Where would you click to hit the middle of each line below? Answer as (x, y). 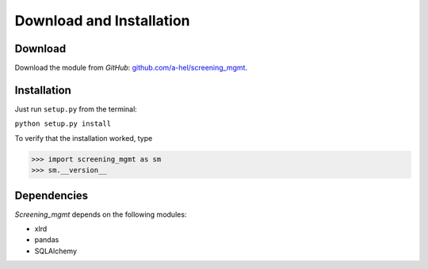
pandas (47, 240)
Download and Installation (102, 21)
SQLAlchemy (56, 251)
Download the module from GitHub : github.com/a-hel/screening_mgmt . (131, 68)
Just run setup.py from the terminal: (76, 109)
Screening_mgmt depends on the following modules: (101, 214)
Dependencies (52, 195)
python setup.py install (63, 124)
